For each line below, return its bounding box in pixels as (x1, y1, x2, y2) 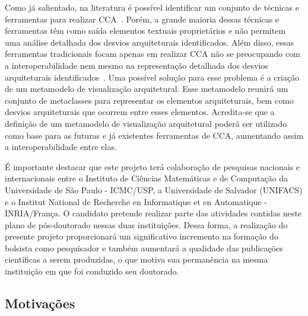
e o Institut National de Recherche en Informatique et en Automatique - (5, 195, 268, 208)
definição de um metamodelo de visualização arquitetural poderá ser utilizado (5, 117, 287, 129)
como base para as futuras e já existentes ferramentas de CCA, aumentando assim (5, 129, 304, 141)
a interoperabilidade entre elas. (5, 141, 117, 153)
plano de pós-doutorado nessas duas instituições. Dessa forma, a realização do (5, 218, 288, 231)
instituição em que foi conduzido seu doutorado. (5, 265, 179, 277)
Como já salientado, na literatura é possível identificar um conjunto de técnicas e (5, 1, 299, 13)
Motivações (5, 294, 75, 312)
